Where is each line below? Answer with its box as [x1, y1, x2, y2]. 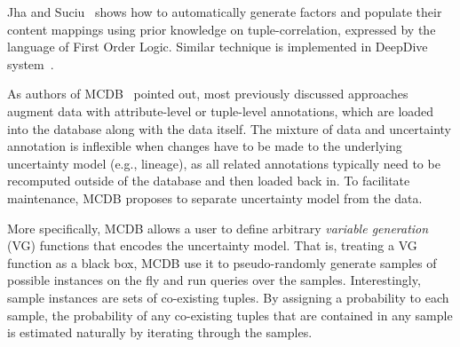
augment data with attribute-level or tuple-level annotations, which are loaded [7, 101, 434, 120]
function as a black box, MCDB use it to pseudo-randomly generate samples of [7, 253, 437, 272]
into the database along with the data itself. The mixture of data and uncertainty [7, 119, 451, 138]
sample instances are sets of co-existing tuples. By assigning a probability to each [7, 288, 449, 306]
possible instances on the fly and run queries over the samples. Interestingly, [7, 271, 421, 289]
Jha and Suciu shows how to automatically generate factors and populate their [7, 3, 442, 20]
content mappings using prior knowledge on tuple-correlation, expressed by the [7, 20, 436, 38]
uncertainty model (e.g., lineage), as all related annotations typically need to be [7, 154, 440, 172]
